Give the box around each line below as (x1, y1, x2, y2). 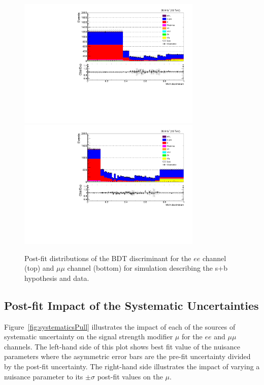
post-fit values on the (97, 371, 163, 381)
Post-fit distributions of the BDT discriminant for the (24, 252, 191, 263)
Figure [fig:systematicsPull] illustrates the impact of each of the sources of (4, 321, 236, 332)
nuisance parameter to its (4, 371, 83, 381)
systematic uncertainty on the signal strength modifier (4, 331, 173, 342)
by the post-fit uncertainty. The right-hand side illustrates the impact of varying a (4, 361, 260, 371)
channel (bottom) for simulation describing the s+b (67, 263, 227, 273)
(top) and (24, 263, 54, 273)
